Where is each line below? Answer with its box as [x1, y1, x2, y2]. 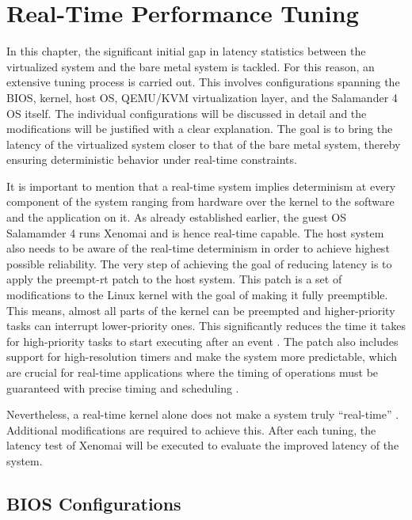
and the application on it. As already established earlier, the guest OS [6, 209, 347, 226]
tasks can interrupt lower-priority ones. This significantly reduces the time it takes [6, 317, 406, 334]
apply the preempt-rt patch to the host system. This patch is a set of [6, 271, 342, 287]
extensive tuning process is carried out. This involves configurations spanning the [6, 74, 400, 90]
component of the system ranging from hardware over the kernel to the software [6, 193, 395, 210]
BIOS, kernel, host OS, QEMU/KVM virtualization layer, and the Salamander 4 [6, 89, 398, 105]
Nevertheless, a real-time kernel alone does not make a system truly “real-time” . [6, 406, 399, 423]
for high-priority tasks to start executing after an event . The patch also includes [6, 332, 399, 349]
